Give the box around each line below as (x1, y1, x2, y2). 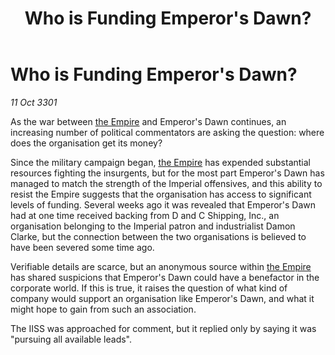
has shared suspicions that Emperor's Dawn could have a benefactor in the (10, 271, 320, 283)
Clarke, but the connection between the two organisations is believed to (10, 230, 307, 242)
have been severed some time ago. (10, 241, 155, 253)
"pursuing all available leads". (10, 333, 133, 345)
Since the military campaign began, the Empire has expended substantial (10, 156, 311, 168)
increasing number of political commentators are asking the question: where (10, 126, 325, 138)
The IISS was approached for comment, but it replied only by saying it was (10, 322, 317, 334)
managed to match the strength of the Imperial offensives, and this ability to (10, 177, 323, 189)
